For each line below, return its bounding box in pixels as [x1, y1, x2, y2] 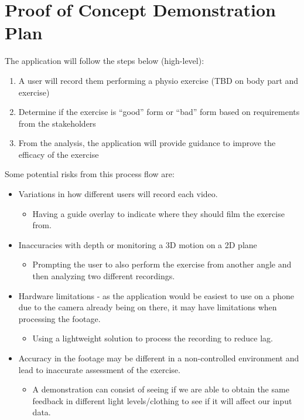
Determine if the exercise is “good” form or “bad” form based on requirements [18, 106, 300, 118]
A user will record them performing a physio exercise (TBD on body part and [18, 74, 299, 86]
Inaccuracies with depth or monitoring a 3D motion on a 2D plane [18, 238, 257, 250]
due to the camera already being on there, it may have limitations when [18, 301, 277, 313]
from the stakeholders [18, 117, 96, 129]
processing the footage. [18, 312, 101, 324]
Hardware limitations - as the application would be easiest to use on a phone [18, 289, 295, 302]
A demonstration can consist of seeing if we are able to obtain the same [32, 383, 289, 395]
